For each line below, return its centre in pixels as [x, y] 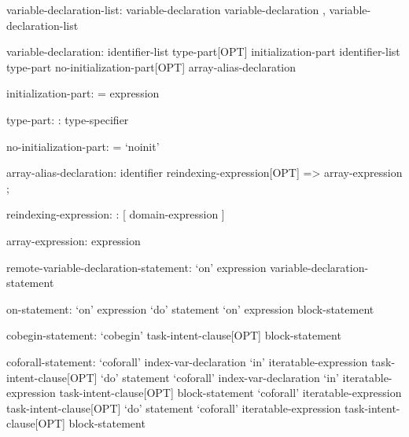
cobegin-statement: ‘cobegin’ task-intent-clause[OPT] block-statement [174, 335]
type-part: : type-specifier [68, 119]
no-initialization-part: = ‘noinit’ [83, 146]
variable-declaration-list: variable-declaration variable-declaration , [166, 9]
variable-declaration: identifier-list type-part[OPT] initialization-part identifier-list [203, 51]
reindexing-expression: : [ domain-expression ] [116, 214]
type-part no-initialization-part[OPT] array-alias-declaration [151, 66]
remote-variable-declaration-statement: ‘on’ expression [136, 267]
